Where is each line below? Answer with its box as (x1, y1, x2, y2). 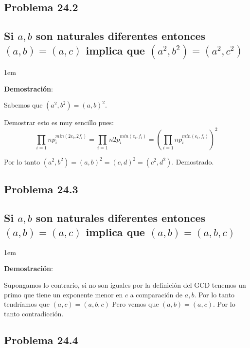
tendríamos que (4, 299, 50, 309)
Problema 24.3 (4, 181, 78, 196)
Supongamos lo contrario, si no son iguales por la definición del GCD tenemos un (4, 280, 246, 290)
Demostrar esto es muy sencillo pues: (4, 117, 114, 128)
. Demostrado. (172, 156, 214, 166)
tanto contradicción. (4, 308, 64, 318)
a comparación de (130, 289, 183, 299)
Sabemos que (4, 100, 43, 110)
